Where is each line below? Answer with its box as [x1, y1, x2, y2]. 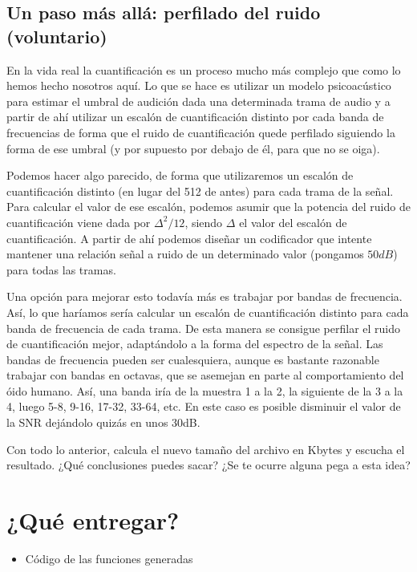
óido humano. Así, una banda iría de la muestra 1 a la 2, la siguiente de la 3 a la [6, 382, 403, 399]
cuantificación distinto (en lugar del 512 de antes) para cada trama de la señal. [6, 182, 394, 199]
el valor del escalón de [239, 213, 347, 230]
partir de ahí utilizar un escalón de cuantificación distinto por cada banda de [6, 108, 384, 125]
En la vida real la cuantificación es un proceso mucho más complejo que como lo [6, 61, 401, 78]
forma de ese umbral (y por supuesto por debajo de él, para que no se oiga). [6, 140, 380, 156]
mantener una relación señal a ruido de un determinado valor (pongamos [6, 245, 364, 262]
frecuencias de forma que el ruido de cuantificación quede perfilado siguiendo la [6, 124, 395, 140]
